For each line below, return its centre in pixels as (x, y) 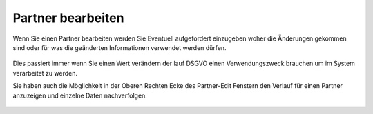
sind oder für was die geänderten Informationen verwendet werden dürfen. (120, 47)
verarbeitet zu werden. (45, 73)
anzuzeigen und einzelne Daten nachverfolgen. (80, 95)
